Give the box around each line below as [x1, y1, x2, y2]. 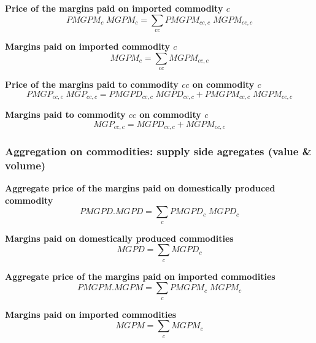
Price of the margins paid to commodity [5, 77, 179, 90]
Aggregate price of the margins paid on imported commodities [5, 269, 276, 282]
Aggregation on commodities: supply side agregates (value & [5, 143, 312, 158]
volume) [5, 157, 46, 172]
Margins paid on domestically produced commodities [5, 231, 234, 244]
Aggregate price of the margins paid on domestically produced [5, 182, 276, 195]
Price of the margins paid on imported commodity [5, 2, 223, 14]
